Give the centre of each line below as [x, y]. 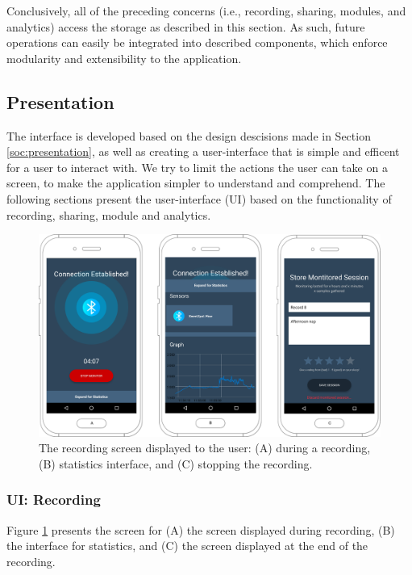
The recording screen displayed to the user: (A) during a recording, [205, 448]
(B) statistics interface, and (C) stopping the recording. [176, 463]
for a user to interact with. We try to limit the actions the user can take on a [197, 167]
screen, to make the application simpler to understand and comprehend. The [196, 183]
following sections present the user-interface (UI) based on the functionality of [199, 198]
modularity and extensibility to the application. [124, 58]
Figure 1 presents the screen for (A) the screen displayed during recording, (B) [201, 529]
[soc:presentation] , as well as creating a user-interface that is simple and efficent [203, 151]
